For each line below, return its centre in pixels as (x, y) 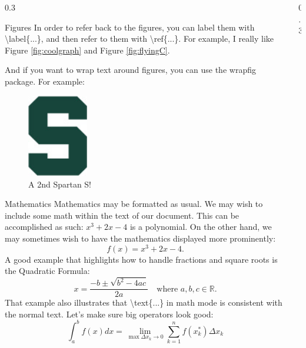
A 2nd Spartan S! (60, 184)
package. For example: (45, 81)
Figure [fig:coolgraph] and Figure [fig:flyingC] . (87, 50)
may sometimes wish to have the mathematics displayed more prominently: (140, 238)
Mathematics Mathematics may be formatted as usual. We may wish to (134, 204)
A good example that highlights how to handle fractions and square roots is (141, 259)
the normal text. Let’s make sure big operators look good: (109, 314)
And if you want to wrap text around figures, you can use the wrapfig (130, 70)
